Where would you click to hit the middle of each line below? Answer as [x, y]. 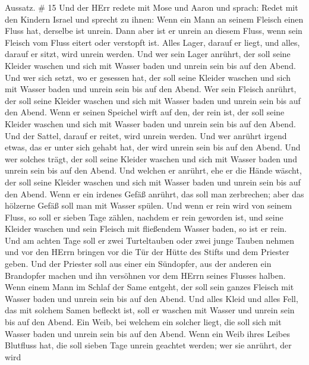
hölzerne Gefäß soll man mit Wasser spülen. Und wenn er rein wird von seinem [149, 205]
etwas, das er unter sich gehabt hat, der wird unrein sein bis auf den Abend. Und [153, 147]
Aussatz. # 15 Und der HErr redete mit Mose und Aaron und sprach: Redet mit [152, 7]
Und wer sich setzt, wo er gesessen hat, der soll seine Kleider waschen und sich [148, 77]
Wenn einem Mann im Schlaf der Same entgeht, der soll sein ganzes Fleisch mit [149, 287]
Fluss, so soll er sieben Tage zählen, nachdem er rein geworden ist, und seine [144, 217]
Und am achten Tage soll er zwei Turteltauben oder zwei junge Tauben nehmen [150, 240]
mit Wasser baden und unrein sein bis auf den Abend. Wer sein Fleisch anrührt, [151, 89]
